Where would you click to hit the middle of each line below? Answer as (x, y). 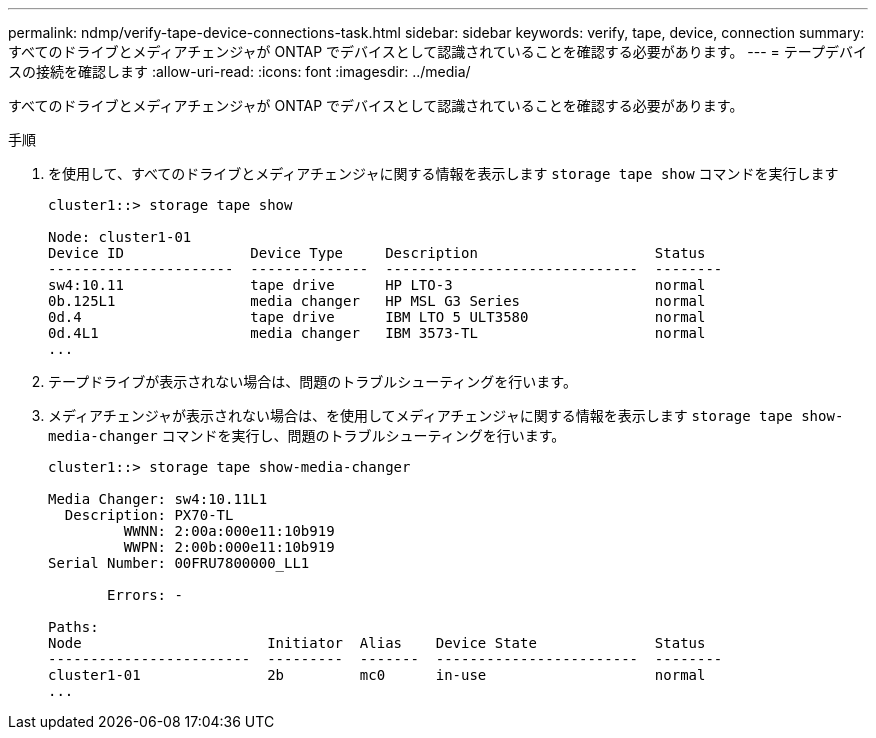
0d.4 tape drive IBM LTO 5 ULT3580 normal (377, 317)
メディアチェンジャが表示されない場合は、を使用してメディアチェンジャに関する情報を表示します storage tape (420, 415)
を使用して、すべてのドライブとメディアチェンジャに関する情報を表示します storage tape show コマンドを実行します (443, 173)
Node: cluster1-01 (120, 237)
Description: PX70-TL (149, 515)
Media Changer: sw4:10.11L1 (158, 499)
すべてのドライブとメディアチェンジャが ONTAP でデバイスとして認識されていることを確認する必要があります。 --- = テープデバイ (437, 51)
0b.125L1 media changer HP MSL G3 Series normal (377, 301)
